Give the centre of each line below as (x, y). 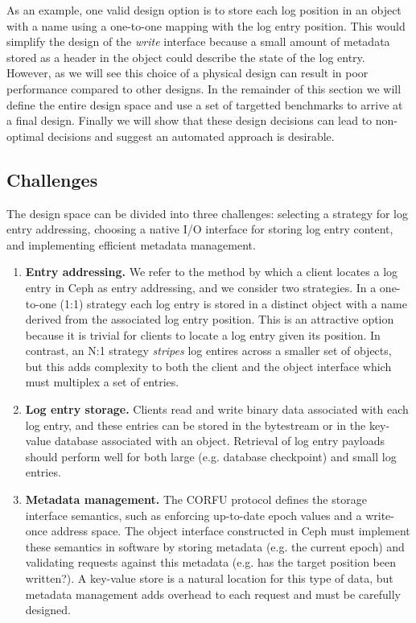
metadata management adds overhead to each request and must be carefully (213, 594)
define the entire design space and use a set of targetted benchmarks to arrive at (205, 104)
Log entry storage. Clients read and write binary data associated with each (217, 409)
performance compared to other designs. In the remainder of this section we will (204, 88)
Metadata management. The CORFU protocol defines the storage (196, 499)
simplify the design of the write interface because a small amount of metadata (198, 41)
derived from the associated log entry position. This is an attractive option (210, 319)
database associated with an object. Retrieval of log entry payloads (220, 441)
